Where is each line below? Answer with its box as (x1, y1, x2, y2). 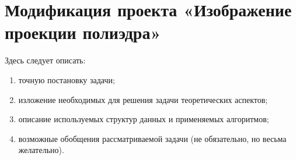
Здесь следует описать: (5, 54, 86, 66)
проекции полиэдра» (5, 20, 161, 44)
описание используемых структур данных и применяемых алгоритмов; (18, 113, 269, 125)
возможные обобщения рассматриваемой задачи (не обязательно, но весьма (18, 132, 287, 144)
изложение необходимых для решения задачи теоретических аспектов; (18, 93, 268, 105)
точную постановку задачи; (18, 73, 115, 86)
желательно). (18, 144, 64, 156)
